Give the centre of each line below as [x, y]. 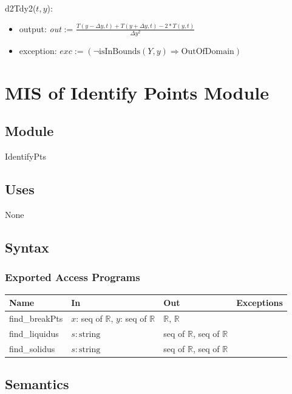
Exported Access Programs [73, 277]
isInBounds [120, 52]
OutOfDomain [208, 52]
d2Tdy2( [21, 8]
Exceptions [260, 303]
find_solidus [32, 348]
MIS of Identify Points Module [137, 92]
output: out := [46, 28]
